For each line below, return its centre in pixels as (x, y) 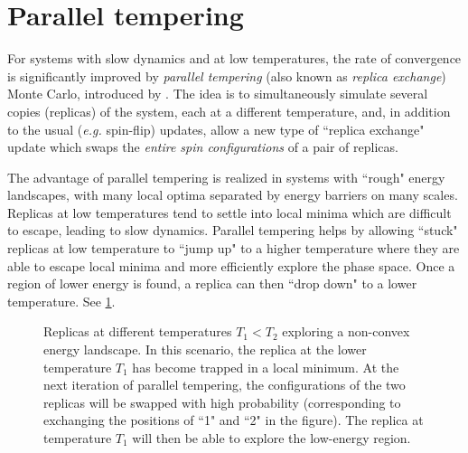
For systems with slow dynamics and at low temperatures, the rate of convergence (234, 58)
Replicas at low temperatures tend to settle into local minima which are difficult (229, 212)
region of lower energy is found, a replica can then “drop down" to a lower (212, 283)
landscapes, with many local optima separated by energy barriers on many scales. (233, 195)
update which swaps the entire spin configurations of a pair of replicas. (203, 147)
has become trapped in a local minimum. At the (266, 367)
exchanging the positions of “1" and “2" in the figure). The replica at (234, 420)
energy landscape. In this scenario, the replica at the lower (205, 349)
